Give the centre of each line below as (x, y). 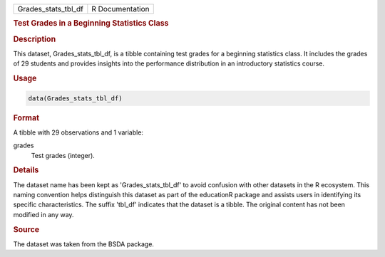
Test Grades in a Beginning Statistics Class (91, 23)
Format (26, 117)
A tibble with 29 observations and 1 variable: (78, 132)
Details (26, 170)
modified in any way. (43, 214)
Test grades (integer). (63, 155)
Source (26, 229)
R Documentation (120, 9)
